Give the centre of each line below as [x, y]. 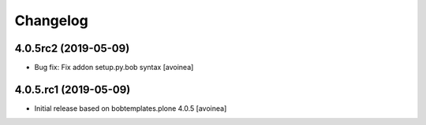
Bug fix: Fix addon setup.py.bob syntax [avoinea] [114, 68]
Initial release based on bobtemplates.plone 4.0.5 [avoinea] [131, 108]
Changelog [51, 20]
